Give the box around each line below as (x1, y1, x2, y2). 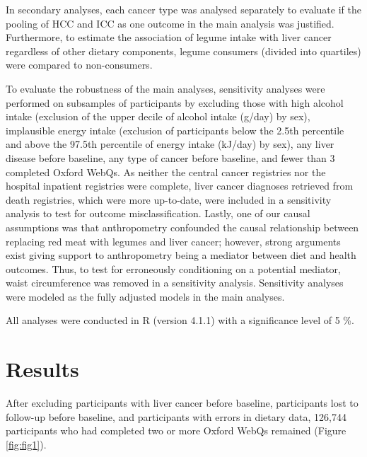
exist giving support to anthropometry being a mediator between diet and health (6, 248, 356, 262)
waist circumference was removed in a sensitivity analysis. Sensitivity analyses (6, 275, 344, 290)
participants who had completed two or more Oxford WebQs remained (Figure (6, 423, 346, 438)
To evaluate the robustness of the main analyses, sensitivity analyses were (6, 81, 325, 96)
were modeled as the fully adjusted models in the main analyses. (6, 289, 285, 303)
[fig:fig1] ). (6, 436, 47, 451)
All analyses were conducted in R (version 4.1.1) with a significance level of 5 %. (6, 313, 354, 328)
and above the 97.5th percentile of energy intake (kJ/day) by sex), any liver (6, 137, 334, 151)
